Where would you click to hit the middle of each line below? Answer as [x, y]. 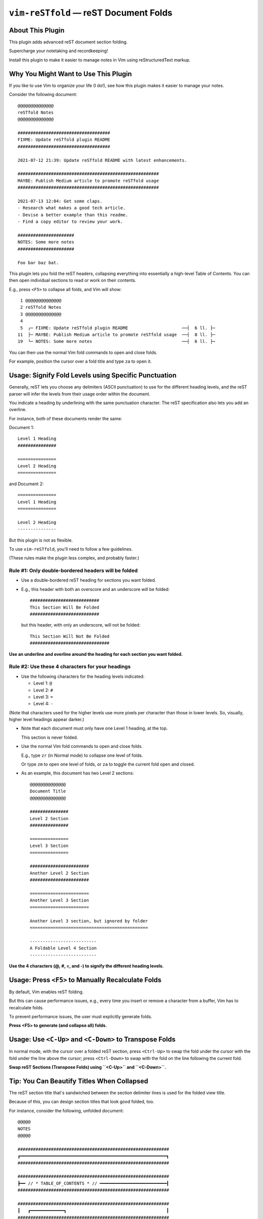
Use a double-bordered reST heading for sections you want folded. [89, 580]
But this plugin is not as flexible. [41, 540]
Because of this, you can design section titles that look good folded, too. [82, 1101]
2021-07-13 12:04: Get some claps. [60, 201]
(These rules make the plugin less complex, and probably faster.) [74, 558]
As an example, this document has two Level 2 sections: [77, 773]
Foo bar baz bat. [38, 263]
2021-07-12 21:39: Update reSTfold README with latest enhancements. [103, 160]
